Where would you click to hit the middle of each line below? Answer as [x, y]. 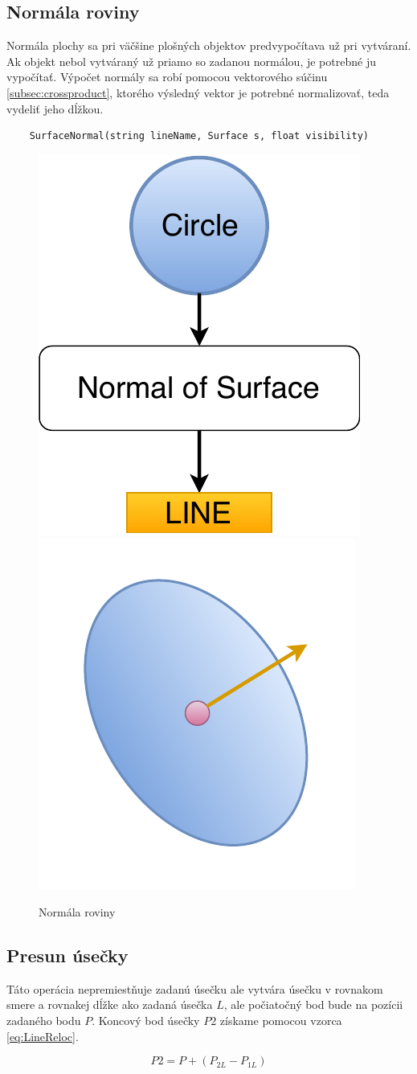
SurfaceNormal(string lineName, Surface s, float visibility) [199, 136]
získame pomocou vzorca [281, 1020]
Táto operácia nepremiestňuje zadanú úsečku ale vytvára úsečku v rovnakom [195, 988]
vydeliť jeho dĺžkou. [55, 108]
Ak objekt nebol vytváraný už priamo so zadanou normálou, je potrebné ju [191, 61]
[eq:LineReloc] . [43, 1036]
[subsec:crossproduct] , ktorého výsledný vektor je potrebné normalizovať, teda [198, 92]
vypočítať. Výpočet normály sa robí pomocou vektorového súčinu [167, 77]
